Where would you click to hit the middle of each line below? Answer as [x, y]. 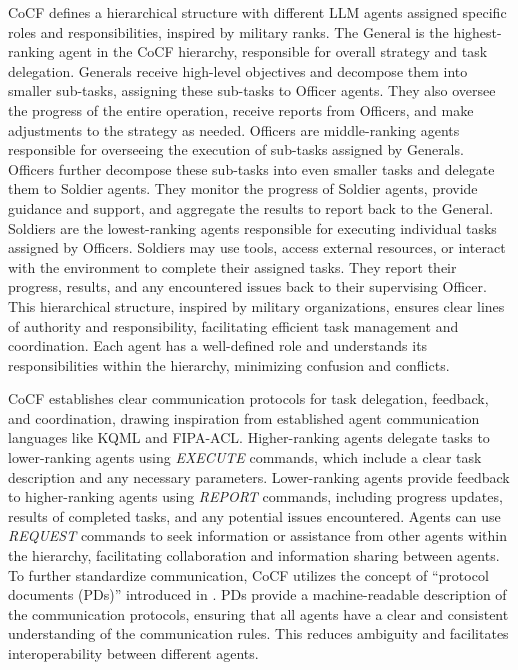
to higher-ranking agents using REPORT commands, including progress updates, [255, 496]
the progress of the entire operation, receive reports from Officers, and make [241, 109]
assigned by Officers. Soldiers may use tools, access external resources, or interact [257, 247]
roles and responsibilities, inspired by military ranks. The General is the [228, 31]
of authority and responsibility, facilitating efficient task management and [233, 325]
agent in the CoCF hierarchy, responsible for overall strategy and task [273, 51]
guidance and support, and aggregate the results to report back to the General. [251, 207]
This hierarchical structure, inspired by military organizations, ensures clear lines [256, 305]
